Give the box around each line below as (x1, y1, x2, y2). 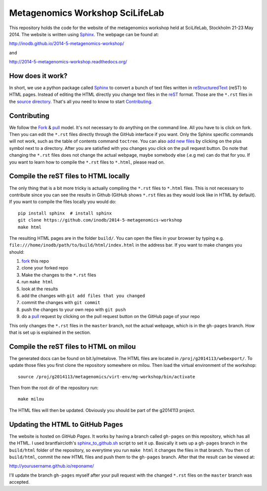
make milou (18, 396, 44, 402)
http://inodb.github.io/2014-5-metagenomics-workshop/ (9, 41, 125, 46)
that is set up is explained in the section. (9, 329, 91, 335)
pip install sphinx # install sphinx (18, 210, 112, 216)
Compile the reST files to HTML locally (9, 172, 130, 180)
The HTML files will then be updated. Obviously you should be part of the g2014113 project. (9, 407, 195, 413)
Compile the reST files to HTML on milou (9, 342, 136, 351)
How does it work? (9, 72, 68, 80)
